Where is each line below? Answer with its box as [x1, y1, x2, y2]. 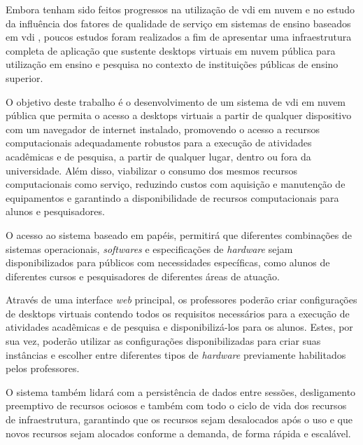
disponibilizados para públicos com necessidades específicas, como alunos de [6, 255, 330, 270]
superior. [6, 70, 43, 85]
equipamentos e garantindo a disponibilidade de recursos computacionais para [6, 190, 339, 205]
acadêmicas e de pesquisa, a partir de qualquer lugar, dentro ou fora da [6, 149, 311, 163]
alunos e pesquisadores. [6, 204, 105, 219]
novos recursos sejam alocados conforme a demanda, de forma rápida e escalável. [6, 425, 351, 440]
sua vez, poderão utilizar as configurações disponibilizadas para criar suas [6, 334, 321, 348]
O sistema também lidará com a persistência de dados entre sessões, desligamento [6, 384, 356, 399]
